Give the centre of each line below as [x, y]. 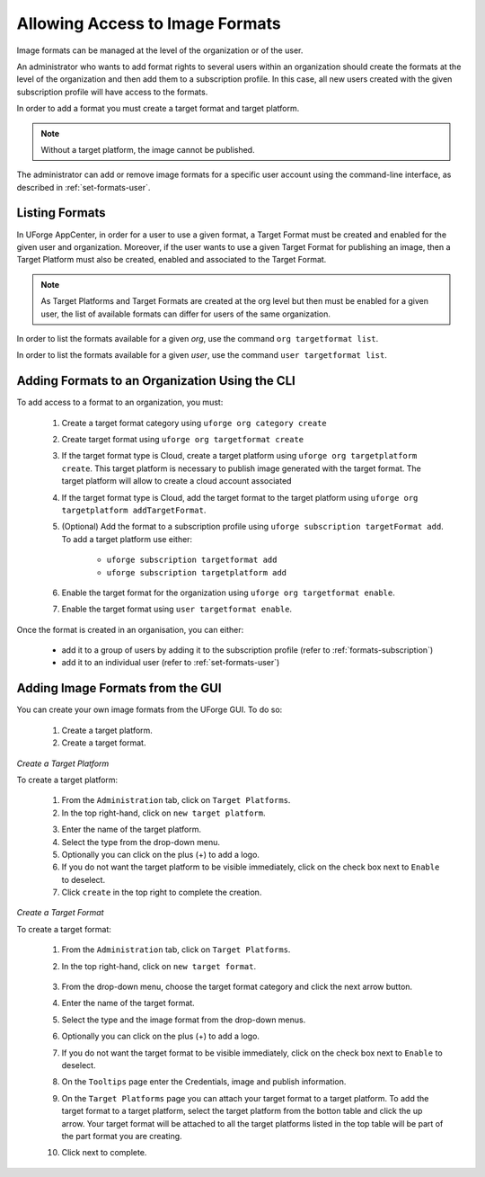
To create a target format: [64, 929]
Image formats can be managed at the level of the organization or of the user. [160, 50]
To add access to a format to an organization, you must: [120, 402]
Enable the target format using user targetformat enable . [176, 609]
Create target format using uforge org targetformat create [183, 439]
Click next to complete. [104, 1153]
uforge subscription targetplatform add [197, 572]
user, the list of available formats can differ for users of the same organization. [186, 314]
